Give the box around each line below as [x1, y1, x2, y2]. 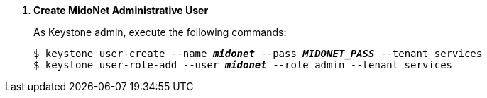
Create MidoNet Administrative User [33, 4, 209, 16]
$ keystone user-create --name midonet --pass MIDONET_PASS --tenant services [33, 48, 483, 59]
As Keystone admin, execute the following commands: [33, 26, 287, 38]
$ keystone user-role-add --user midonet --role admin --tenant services [33, 59, 453, 71]
